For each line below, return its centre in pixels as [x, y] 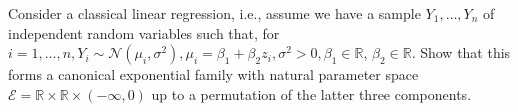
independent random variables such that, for [144, 32]
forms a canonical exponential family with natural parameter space [213, 74]
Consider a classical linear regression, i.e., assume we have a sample [214, 13]
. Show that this [461, 52]
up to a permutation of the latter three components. [311, 93]
